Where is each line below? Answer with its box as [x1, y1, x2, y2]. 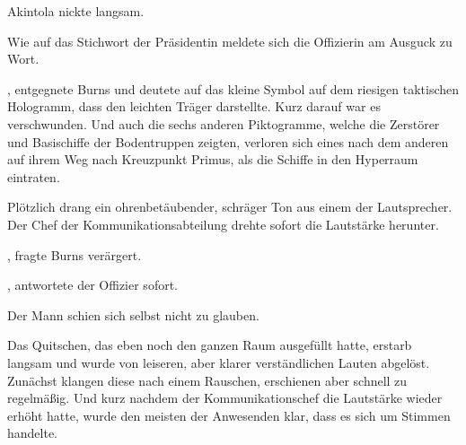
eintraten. [7, 167, 60, 186]
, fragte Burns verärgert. [7, 245, 142, 264]
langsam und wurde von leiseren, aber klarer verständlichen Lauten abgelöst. [7, 353, 430, 371]
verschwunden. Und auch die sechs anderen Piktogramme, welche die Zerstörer [7, 114, 440, 133]
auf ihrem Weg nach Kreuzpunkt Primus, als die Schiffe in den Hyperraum [7, 150, 418, 169]
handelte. [7, 423, 58, 442]
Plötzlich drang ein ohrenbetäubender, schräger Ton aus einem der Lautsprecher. [7, 197, 453, 216]
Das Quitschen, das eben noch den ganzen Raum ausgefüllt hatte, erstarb [7, 336, 412, 354]
